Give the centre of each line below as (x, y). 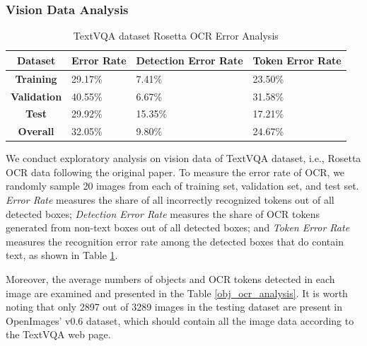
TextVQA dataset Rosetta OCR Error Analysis (176, 36)
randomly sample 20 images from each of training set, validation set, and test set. (182, 186)
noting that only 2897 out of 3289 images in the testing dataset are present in (174, 307)
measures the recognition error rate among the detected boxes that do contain (175, 241)
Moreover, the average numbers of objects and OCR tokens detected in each (170, 279)
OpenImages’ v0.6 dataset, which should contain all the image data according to (180, 320)
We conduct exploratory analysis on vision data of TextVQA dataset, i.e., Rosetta (183, 158)
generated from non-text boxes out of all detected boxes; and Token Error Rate (178, 227)
